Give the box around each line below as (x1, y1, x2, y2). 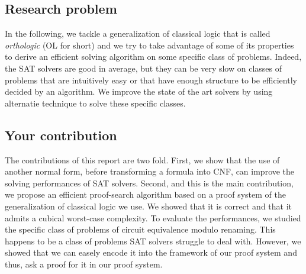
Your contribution (5, 125, 117, 144)
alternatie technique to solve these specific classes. (5, 96, 186, 109)
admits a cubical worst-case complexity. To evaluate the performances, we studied (5, 211, 301, 224)
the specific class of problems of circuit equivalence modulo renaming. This (5, 223, 276, 236)
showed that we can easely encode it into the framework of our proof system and (5, 246, 297, 259)
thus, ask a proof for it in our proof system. (5, 257, 163, 270)
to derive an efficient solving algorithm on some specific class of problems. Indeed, (5, 50, 302, 63)
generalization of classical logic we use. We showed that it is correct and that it (5, 199, 292, 212)
